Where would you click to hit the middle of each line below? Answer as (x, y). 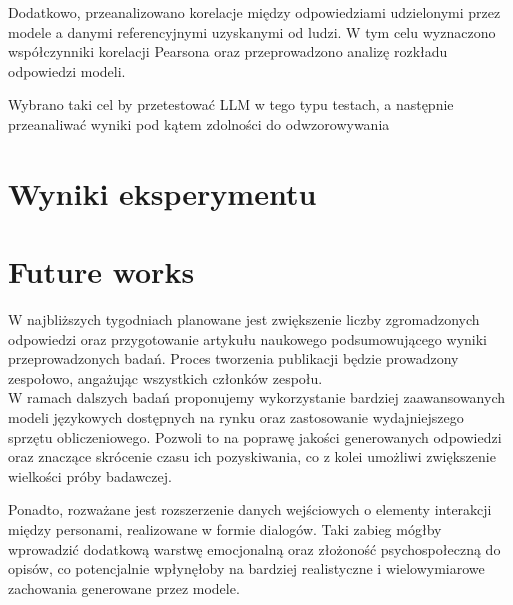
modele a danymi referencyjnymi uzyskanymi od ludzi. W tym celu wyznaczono (252, 31)
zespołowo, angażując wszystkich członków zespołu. (165, 377)
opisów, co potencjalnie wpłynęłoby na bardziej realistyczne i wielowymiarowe (246, 568)
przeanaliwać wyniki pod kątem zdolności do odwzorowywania (199, 123)
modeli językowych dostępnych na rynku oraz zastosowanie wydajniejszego (236, 417)
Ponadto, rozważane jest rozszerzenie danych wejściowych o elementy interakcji (250, 509)
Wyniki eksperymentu (162, 192)
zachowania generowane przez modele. (124, 587)
